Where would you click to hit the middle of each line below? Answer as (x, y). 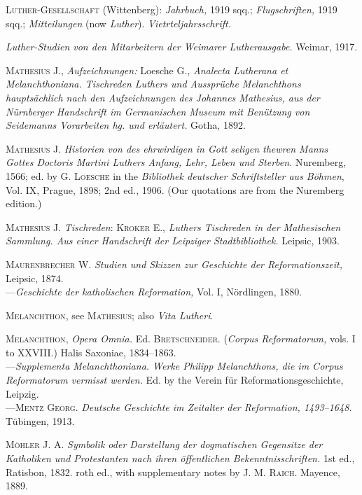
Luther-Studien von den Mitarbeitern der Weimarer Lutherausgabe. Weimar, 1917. (182, 47)
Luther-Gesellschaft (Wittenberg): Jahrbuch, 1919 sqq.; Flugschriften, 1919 (172, 9)
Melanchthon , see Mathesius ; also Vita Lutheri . (110, 315)
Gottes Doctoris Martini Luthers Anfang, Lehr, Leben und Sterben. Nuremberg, (176, 162)
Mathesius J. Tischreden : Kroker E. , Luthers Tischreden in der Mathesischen (173, 226)
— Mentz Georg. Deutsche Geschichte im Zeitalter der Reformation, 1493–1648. (179, 407)
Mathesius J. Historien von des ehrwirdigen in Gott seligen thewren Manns (167, 148)
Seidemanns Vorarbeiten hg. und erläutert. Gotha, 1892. (126, 125)
